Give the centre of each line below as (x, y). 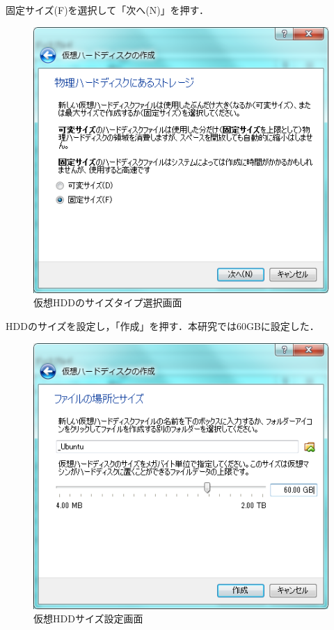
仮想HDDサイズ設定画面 (88, 619)
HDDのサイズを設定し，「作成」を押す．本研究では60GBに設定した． (162, 325)
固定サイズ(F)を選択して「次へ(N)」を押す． (108, 10)
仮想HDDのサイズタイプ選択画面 (108, 302)
